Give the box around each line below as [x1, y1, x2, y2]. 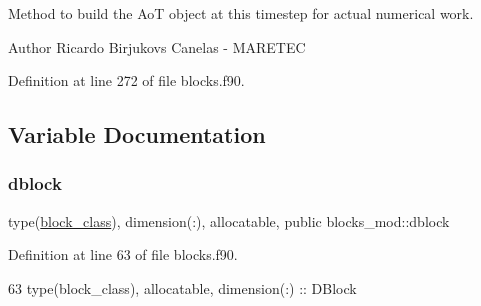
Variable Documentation [8, 119, 266, 150]
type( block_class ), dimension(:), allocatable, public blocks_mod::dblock [8, 210, 450, 231]
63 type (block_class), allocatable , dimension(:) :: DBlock [8, 277, 357, 298]
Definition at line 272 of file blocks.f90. [8, 70, 245, 91]
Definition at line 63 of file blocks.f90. [8, 244, 238, 265]
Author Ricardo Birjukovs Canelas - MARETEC [8, 36, 306, 57]
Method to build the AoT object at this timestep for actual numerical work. [8, 3, 474, 23]
